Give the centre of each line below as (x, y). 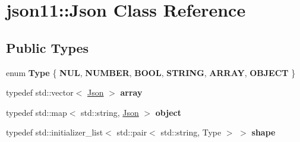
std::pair (132, 132)
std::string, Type (191, 132)
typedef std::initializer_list (55, 132)
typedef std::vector (40, 92)
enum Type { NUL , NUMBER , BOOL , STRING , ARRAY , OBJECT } (151, 72)
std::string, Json (110, 112)
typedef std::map (37, 112)
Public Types (48, 47)
